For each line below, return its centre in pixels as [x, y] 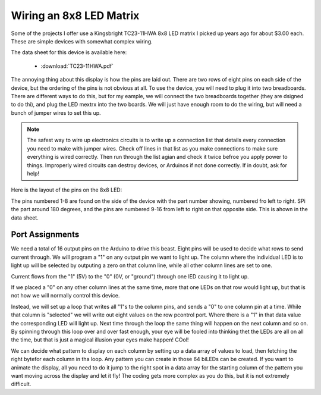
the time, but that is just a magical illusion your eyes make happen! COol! [100, 340]
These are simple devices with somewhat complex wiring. [82, 41]
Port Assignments [45, 235]
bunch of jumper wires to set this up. [56, 112]
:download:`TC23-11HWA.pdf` [77, 66]
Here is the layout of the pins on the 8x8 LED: [67, 190]
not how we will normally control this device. [65, 296]
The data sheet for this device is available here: [69, 52]
